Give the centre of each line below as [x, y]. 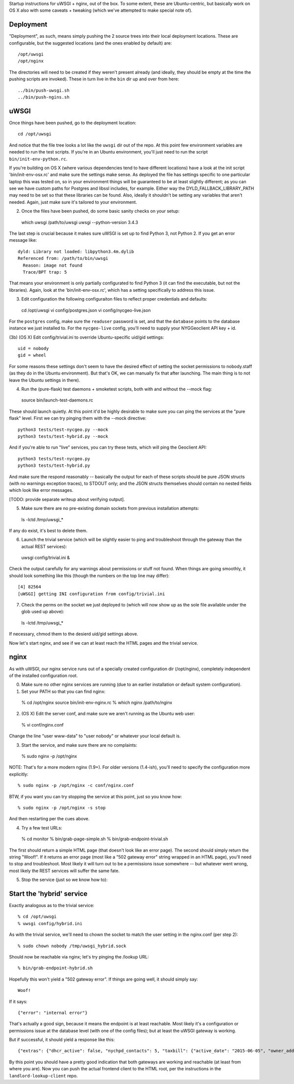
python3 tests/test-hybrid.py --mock [63, 436]
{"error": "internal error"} [53, 1013]
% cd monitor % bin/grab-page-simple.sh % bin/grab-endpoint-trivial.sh [95, 839]
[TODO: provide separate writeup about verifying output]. [67, 499]
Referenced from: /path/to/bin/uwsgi [63, 258]
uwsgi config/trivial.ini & [46, 558]
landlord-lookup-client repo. [43, 1076]
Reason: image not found [53, 265]
